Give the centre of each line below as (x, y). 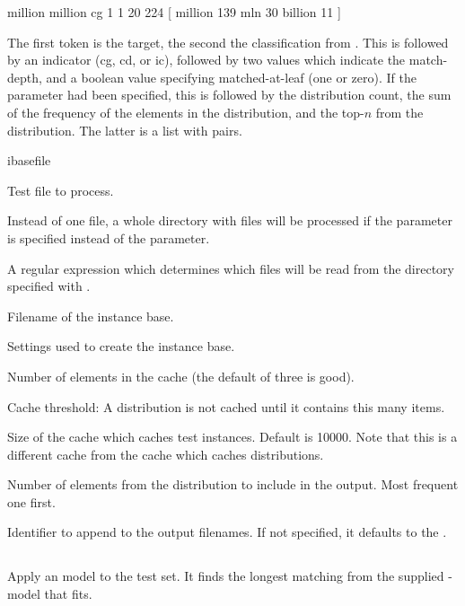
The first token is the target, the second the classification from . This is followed (228, 42)
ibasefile (29, 160)
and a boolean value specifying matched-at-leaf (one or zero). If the (231, 77)
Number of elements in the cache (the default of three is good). (181, 376)
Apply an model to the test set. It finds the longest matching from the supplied (226, 576)
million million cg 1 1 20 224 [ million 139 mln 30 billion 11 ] (174, 12)
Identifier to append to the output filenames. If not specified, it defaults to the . (227, 532)
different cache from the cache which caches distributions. (166, 454)
